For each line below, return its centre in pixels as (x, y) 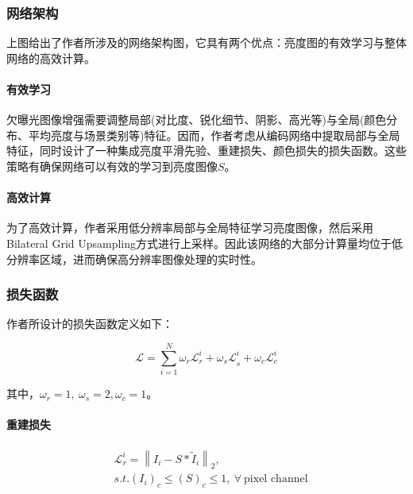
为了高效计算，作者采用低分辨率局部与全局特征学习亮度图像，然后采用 (190, 228)
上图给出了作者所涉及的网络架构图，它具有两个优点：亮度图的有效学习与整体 (206, 42)
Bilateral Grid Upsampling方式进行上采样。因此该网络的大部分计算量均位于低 (205, 243)
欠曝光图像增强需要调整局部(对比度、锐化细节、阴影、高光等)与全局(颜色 (197, 120)
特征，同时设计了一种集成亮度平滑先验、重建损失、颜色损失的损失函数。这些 (206, 151)
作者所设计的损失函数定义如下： (90, 324)
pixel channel (276, 479)
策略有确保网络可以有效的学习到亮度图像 (112, 166)
